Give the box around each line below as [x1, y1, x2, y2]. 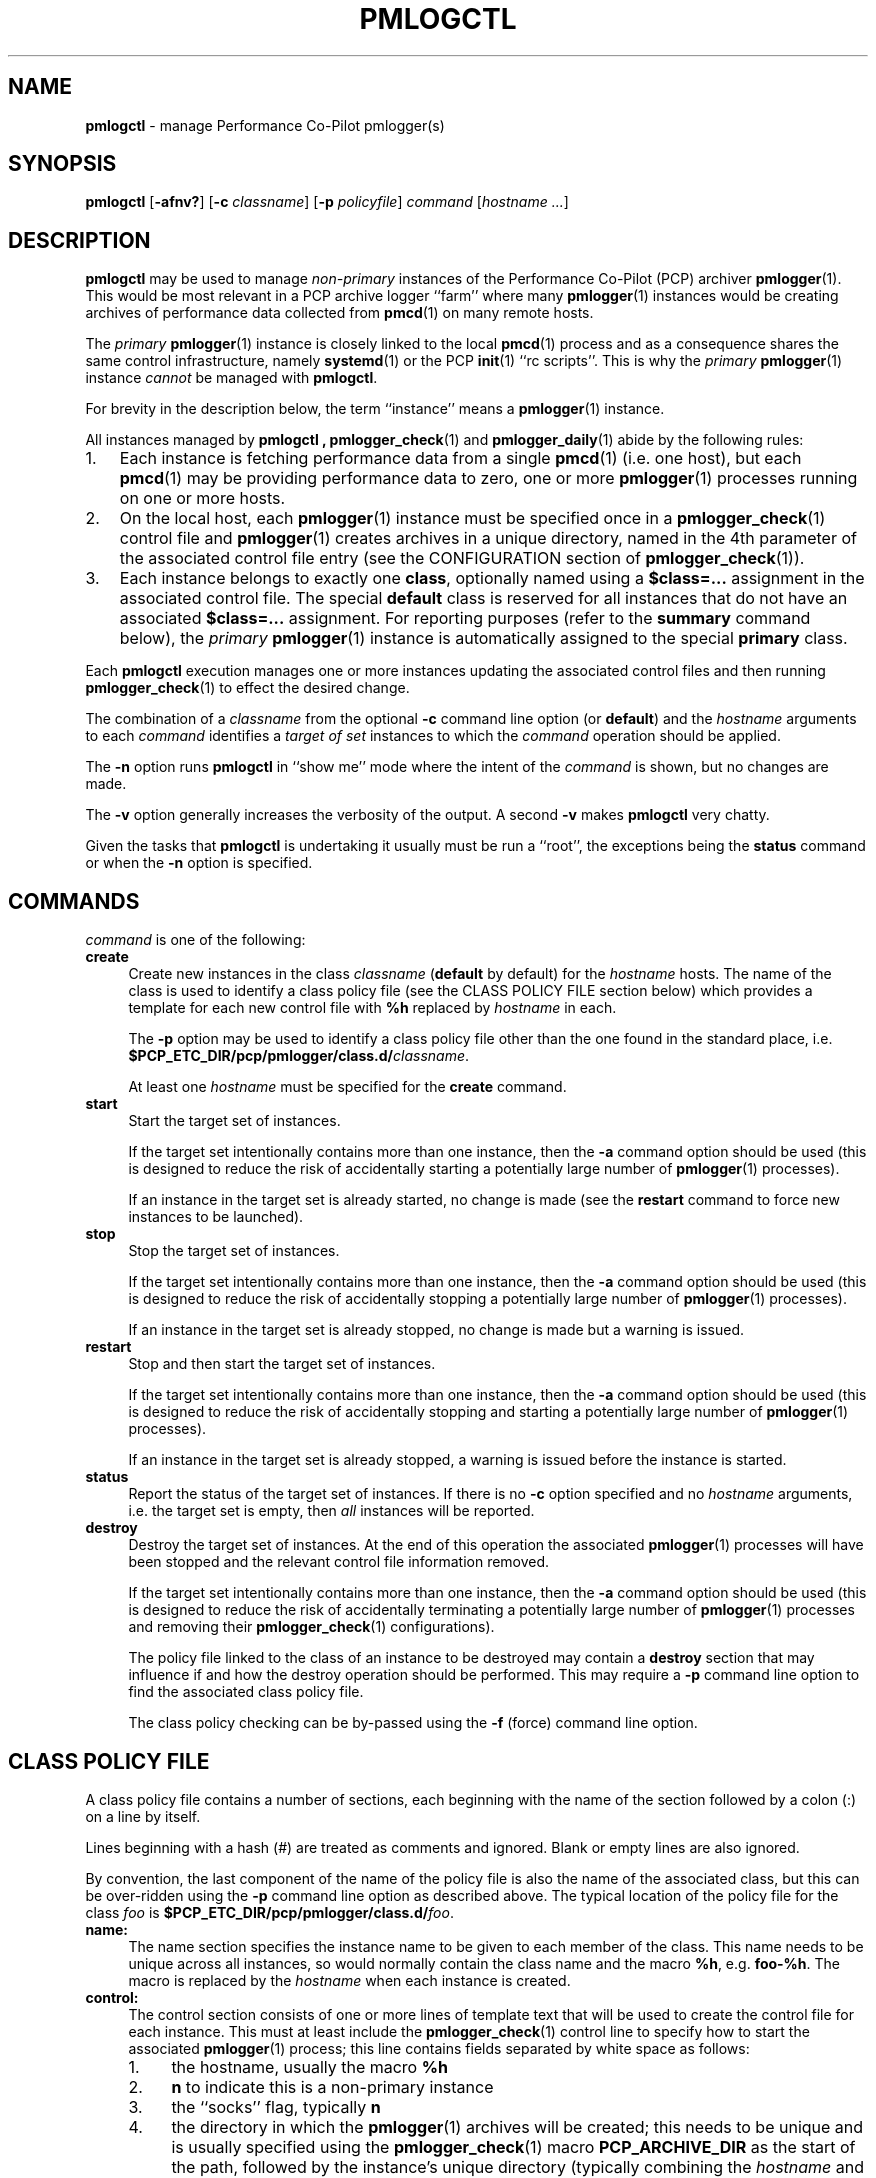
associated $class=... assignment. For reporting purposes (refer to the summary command [119, 608, 811, 629]
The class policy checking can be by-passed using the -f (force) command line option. [128, 1714, 698, 1732]
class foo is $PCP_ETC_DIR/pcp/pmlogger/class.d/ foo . [85, 1903, 454, 1921]
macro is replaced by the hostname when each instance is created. [128, 1971, 571, 1989]
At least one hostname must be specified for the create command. [128, 1078, 567, 1096]
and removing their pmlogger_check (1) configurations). [128, 1618, 495, 1636]
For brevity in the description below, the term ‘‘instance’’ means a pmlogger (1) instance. [85, 400, 665, 418]
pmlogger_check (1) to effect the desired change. [85, 679, 410, 697]
